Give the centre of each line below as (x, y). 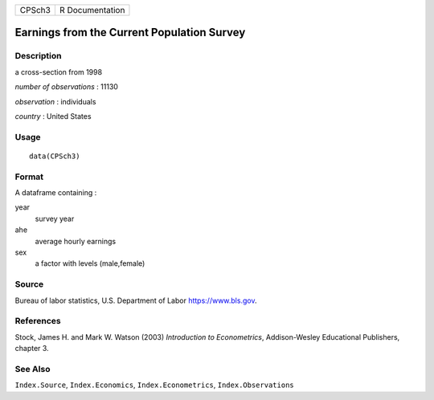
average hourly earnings (76, 241)
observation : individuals (55, 101)
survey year (55, 218)
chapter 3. (32, 349)
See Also (33, 369)
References (38, 321)
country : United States (53, 116)
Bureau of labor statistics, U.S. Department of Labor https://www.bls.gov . (136, 300)
